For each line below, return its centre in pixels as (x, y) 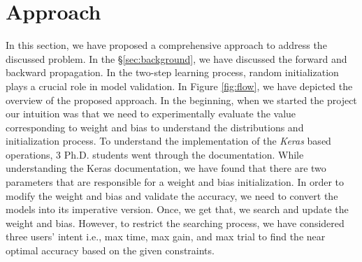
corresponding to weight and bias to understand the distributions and (155, 127)
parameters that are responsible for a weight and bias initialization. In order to (175, 182)
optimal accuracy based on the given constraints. (110, 250)
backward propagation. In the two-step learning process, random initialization (172, 72)
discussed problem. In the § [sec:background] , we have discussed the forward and (176, 58)
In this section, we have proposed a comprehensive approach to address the (166, 45)
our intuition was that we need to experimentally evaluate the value (151, 114)
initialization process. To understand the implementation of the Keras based (168, 141)
